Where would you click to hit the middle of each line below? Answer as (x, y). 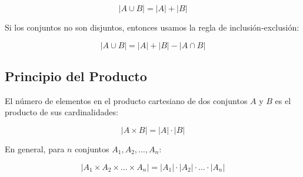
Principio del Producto (76, 76)
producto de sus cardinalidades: (61, 112)
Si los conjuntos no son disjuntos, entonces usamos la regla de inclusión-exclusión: (152, 27)
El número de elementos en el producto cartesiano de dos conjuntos (126, 100)
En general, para (35, 148)
